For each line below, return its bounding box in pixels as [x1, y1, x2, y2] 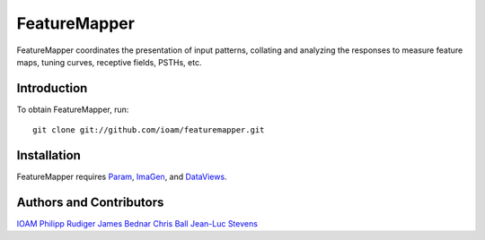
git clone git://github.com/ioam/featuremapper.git [32, 125, 265, 135]
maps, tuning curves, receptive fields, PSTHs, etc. [16, 56, 202, 67]
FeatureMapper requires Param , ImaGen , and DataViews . [16, 171, 228, 183]
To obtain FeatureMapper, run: [16, 104, 129, 115]
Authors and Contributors [16, 194, 164, 210]
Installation [16, 148, 81, 163]
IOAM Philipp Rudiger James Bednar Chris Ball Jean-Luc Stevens [16, 219, 258, 229]
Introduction [16, 81, 88, 96]
